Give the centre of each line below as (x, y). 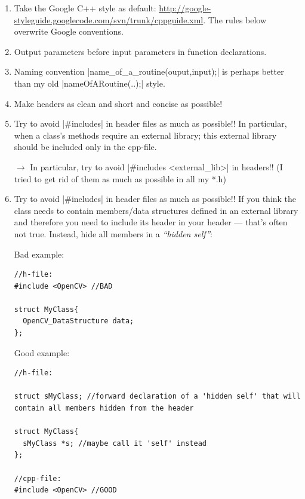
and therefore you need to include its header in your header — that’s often (151, 222)
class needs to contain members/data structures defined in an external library (156, 210)
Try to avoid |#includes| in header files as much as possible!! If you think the (155, 199)
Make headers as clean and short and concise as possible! (118, 103)
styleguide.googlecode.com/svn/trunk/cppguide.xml (109, 19)
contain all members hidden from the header (104, 408)
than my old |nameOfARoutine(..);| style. (90, 83)
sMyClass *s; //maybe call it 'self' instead (115, 443)
